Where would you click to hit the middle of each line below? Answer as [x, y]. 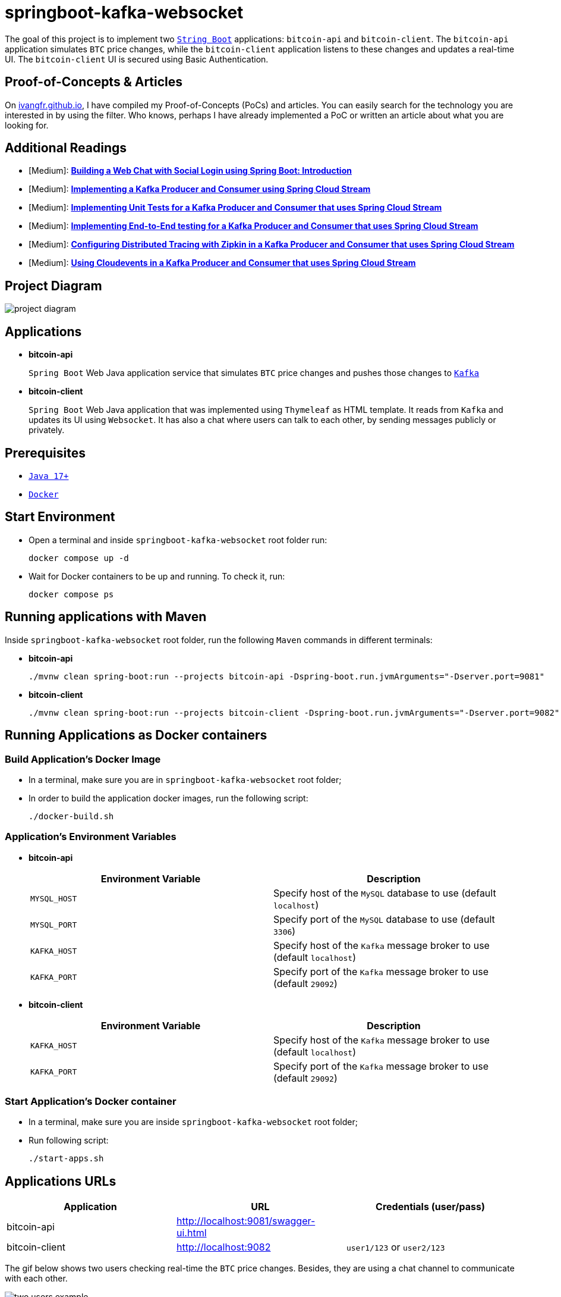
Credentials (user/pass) [430, 1207]
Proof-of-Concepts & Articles [94, 82]
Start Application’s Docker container [91, 1101]
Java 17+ [49, 476]
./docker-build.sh [71, 816]
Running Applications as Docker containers [136, 735]
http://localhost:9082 [223, 1247]
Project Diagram [53, 286]
